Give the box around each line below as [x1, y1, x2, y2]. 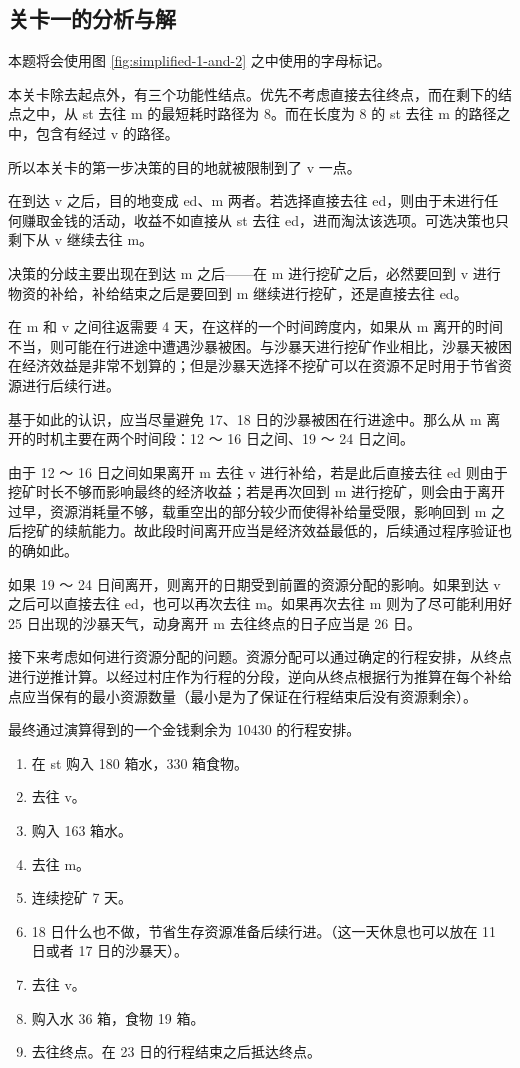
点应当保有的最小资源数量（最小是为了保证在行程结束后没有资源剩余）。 [8, 685, 477, 706]
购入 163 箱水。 [31, 820, 133, 841]
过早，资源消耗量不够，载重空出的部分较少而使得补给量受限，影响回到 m [8, 500, 487, 521]
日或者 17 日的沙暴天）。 [31, 940, 189, 961]
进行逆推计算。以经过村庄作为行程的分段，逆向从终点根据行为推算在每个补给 [8, 666, 512, 687]
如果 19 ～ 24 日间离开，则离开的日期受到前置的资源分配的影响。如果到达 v [8, 573, 501, 594]
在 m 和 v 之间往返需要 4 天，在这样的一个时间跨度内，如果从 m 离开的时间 [8, 316, 504, 337]
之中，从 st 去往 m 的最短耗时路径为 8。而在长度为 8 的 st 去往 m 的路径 [21, 103, 497, 124]
